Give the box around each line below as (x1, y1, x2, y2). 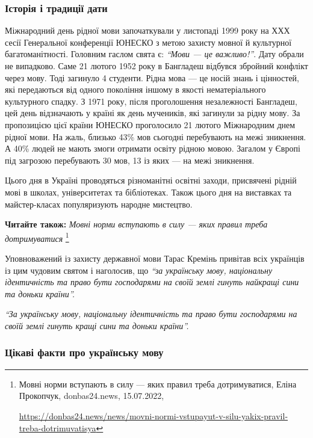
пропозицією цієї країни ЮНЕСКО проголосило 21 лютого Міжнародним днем (5, 118, 296, 131)
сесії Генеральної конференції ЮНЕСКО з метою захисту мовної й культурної (5, 35, 292, 48)
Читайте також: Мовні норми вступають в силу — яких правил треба (5, 218, 268, 230)
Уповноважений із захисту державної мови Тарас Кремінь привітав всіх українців (5, 251, 305, 264)
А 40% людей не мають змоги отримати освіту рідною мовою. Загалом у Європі (5, 142, 300, 155)
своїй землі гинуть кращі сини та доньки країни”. (5, 319, 189, 332)
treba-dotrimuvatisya (19, 421, 96, 434)
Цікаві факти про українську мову (5, 345, 164, 360)
